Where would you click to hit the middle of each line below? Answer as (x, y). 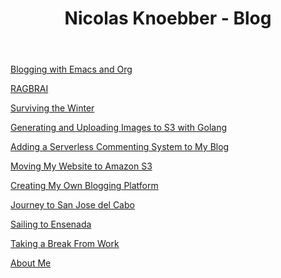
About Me (31, 263)
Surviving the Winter (52, 108)
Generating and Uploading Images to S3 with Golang (119, 128)
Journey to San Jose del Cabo (72, 205)
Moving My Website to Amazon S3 (81, 166)
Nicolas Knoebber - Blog (168, 18)
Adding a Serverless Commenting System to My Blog (120, 147)
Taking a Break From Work (65, 244)
